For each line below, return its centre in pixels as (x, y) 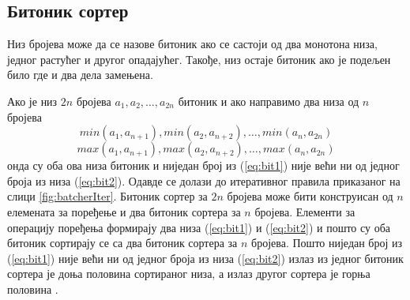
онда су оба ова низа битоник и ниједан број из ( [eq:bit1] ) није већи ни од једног (203, 165)
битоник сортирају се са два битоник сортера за (122, 243)
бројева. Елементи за (305, 211)
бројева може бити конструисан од (310, 196)
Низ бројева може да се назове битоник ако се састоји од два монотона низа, (192, 44)
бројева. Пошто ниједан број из (327, 243)
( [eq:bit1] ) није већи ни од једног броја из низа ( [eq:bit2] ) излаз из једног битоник (205, 258)
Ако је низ (32, 101)
